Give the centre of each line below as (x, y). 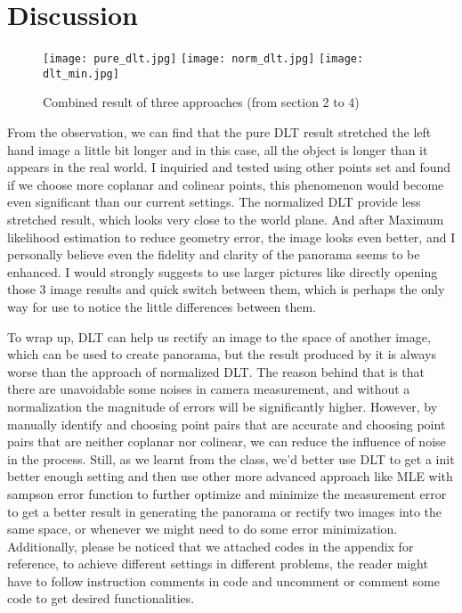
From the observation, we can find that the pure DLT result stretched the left (219, 132)
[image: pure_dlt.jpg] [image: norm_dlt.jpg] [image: (203, 59)
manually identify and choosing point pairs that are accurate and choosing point (227, 424)
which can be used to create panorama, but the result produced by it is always (222, 354)
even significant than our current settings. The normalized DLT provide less (214, 202)
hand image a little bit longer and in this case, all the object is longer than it (218, 149)
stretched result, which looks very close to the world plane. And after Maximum (226, 219)
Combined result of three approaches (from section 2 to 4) (201, 102)
